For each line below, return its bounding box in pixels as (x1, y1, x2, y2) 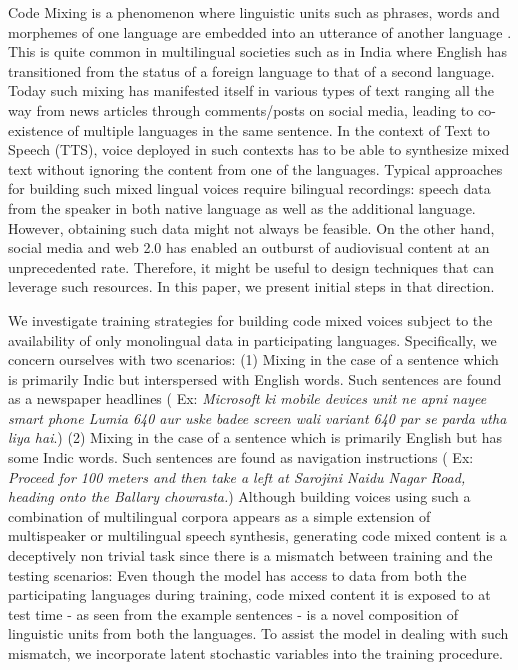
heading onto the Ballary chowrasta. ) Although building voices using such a (8, 486, 471, 507)
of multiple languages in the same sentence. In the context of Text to (67, 119, 490, 140)
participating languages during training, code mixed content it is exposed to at (8, 584, 491, 605)
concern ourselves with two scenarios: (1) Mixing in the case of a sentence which (8, 349, 499, 370)
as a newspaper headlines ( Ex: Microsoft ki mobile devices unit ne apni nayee (8, 388, 487, 409)
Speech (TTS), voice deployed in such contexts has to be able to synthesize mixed (8, 139, 510, 160)
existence (8, 119, 63, 140)
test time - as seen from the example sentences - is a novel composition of (8, 603, 459, 624)
